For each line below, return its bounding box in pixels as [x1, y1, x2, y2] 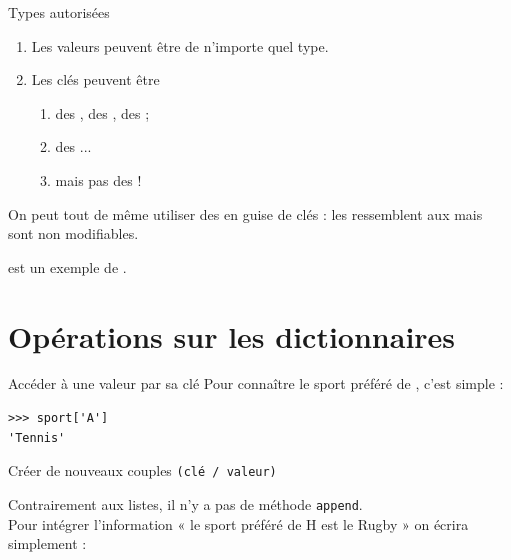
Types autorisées [8, 2, 110, 22]
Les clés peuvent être [31, 69, 160, 90]
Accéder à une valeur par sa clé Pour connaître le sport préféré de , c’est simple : [8, 373, 504, 394]
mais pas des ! [55, 169, 142, 190]
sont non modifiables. [8, 223, 139, 244]
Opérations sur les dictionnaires [8, 315, 456, 356]
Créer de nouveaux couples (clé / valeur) [8, 460, 277, 481]
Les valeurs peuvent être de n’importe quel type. [31, 35, 329, 56]
